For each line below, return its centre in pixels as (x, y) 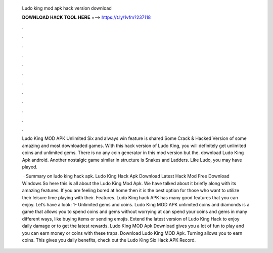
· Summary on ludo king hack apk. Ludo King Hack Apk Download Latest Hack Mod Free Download (126, 176)
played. (30, 167)
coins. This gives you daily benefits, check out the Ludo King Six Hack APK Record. (109, 240)
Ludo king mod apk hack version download (67, 8)
